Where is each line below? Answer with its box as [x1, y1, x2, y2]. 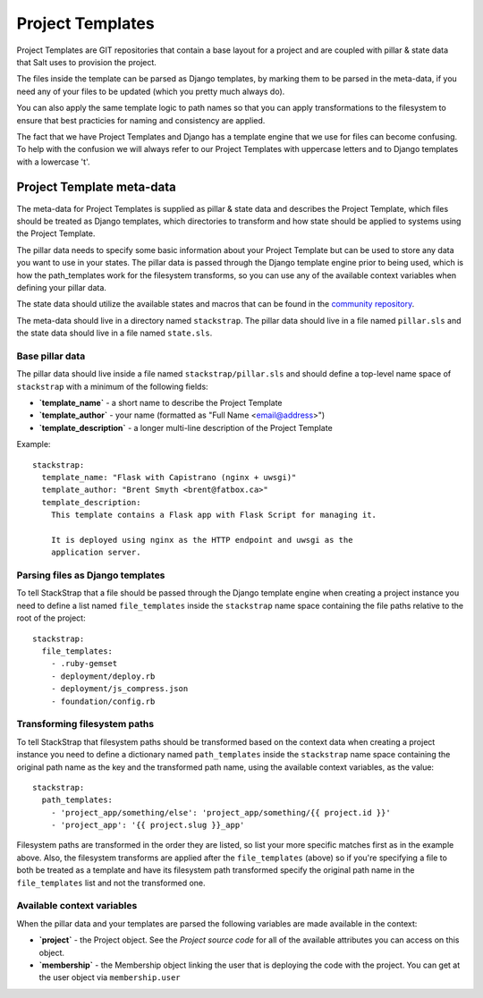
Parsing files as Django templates [16, 569, 165, 581]
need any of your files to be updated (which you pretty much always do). [16, 86, 285, 97]
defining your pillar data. [16, 282, 107, 292]
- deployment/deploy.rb [50, 671, 156, 681]
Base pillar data [16, 350, 86, 362]
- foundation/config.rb [50, 696, 156, 706]
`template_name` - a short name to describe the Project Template [38, 398, 283, 409]
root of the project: [16, 613, 86, 623]
